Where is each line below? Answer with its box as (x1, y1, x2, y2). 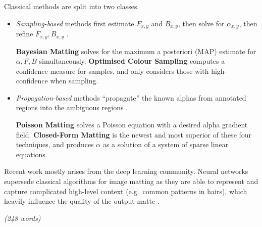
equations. (16, 149, 47, 159)
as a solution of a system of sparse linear (102, 139, 229, 150)
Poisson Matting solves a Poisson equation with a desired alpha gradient (16, 119, 248, 130)
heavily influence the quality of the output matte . (4, 196, 160, 206)
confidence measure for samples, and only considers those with (16, 65, 209, 76)
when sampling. (50, 75, 98, 86)
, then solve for (178, 18, 225, 28)
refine (16, 28, 33, 39)
